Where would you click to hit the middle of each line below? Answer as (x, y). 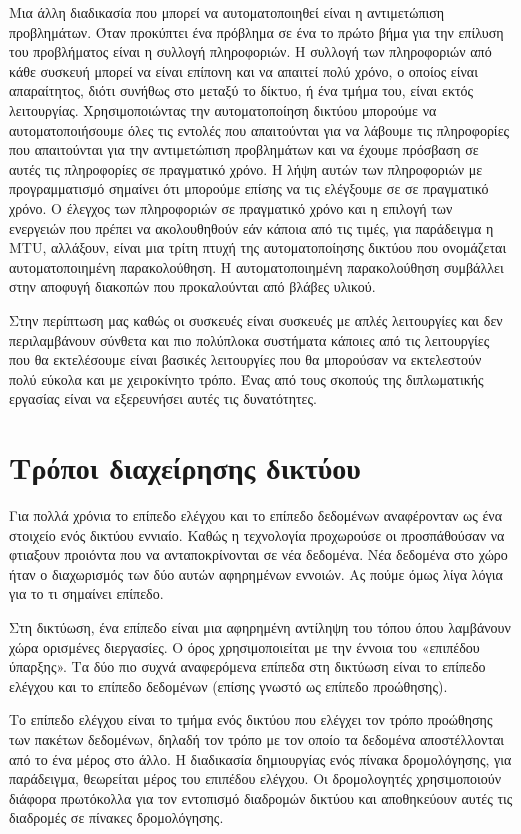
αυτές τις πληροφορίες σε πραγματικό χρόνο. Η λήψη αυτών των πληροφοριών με (246, 168)
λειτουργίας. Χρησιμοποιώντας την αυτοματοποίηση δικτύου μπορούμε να (223, 109)
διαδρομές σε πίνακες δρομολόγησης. (116, 817)
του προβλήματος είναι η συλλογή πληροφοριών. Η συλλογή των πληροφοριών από (250, 51)
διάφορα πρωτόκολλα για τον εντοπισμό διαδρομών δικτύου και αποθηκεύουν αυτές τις (261, 797)
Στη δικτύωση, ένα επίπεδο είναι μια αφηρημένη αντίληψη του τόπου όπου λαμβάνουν (260, 626)
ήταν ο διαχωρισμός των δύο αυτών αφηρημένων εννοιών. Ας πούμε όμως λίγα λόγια (256, 573)
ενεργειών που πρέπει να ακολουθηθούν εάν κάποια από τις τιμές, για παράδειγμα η (251, 227)
